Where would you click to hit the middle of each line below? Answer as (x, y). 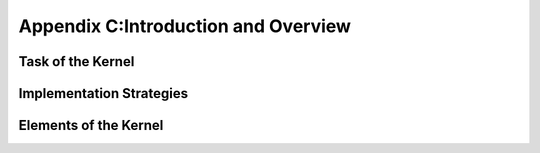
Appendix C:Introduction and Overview (185, 26)
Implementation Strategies (103, 93)
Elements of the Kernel (91, 125)
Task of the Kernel (76, 61)
